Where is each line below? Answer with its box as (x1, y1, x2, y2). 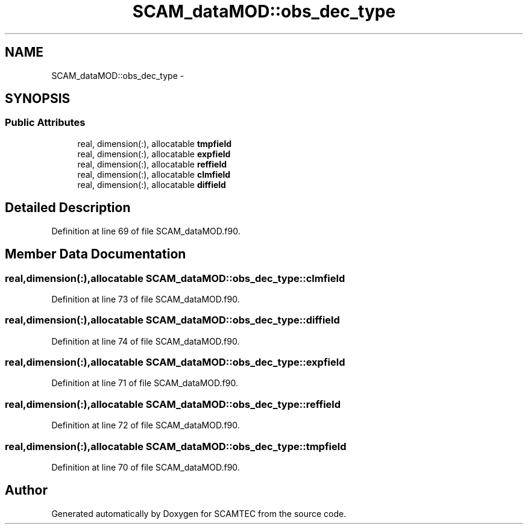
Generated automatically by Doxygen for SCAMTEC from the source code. (51, 508, 347, 519)
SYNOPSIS (5, 91, 71, 107)
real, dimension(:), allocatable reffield (77, 158, 227, 169)
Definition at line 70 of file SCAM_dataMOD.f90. (51, 462, 240, 472)
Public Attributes (5, 116, 86, 129)
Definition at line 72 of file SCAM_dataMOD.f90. (51, 420, 240, 431)
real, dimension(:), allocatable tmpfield (77, 138, 232, 149)
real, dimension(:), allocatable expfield (77, 148, 231, 159)
